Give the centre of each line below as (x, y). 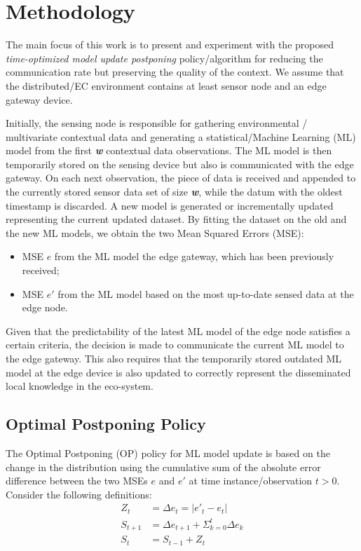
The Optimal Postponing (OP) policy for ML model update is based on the (168, 453)
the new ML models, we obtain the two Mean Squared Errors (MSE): (155, 232)
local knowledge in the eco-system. (80, 386)
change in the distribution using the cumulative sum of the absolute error (163, 467)
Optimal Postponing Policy (106, 424)
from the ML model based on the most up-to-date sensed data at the (206, 293)
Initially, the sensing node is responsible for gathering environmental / (157, 123)
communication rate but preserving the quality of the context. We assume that (175, 72)
